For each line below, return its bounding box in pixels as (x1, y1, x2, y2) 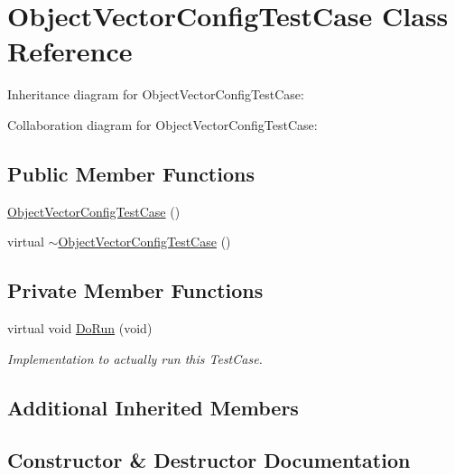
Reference (7, 33, 133, 70)
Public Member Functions (7, 159, 255, 187)
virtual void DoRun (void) (7, 319, 153, 338)
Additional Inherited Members (7, 393, 299, 421)
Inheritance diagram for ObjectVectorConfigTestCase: (7, 85, 304, 104)
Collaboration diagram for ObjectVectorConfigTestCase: (7, 115, 318, 134)
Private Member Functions (7, 276, 264, 304)
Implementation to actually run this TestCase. (7, 349, 263, 368)
